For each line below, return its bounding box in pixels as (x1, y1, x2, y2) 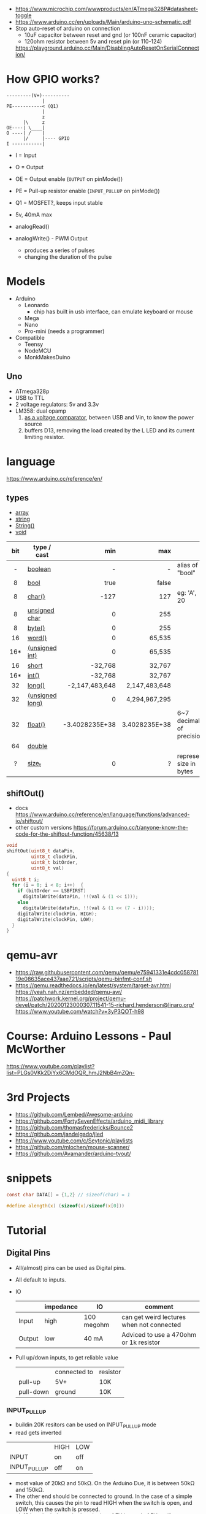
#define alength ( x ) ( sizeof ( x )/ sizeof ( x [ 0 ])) (6, 1202, 124, 1209)
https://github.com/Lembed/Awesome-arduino (15, 1111, 133, 1118)
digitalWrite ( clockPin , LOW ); (17, 916, 95, 922)
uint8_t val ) (31, 865, 64, 871)
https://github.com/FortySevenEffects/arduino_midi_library (15, 1117, 164, 1125)
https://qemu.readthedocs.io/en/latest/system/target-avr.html (15, 982, 172, 989)
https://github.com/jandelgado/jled (15, 1131, 104, 1138)
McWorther (6, 1042, 66, 1057)
